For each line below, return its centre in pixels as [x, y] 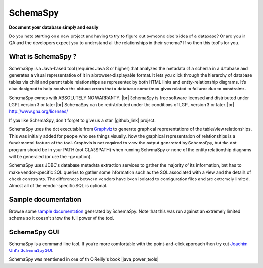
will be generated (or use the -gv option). [50, 156]
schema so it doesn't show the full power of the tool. [62, 218]
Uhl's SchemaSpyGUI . [31, 250]
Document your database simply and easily [54, 27]
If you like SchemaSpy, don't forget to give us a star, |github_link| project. [82, 120]
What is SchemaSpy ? [43, 57]
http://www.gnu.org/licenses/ [38, 111]
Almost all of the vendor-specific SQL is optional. [58, 186]
